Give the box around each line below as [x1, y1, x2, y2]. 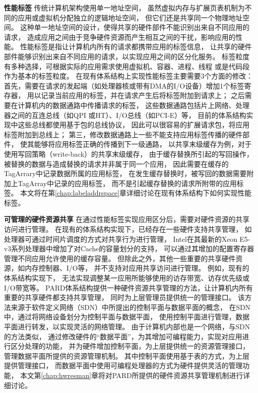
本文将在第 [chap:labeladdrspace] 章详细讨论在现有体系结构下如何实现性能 [20, 188, 252, 198]
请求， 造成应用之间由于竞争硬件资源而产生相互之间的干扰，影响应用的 [4, 31, 236, 42]
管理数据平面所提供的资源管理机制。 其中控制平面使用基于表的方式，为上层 [4, 350, 250, 361]
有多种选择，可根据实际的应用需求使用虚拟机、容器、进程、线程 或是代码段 [4, 61, 250, 71]
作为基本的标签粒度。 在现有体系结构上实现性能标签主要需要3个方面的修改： [4, 71, 253, 81]
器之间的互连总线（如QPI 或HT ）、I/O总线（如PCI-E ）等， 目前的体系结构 [4, 109, 247, 120]
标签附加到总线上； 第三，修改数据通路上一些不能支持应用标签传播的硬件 [4, 129, 243, 139]
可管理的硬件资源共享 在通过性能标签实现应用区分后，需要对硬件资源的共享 [4, 214, 250, 224]
